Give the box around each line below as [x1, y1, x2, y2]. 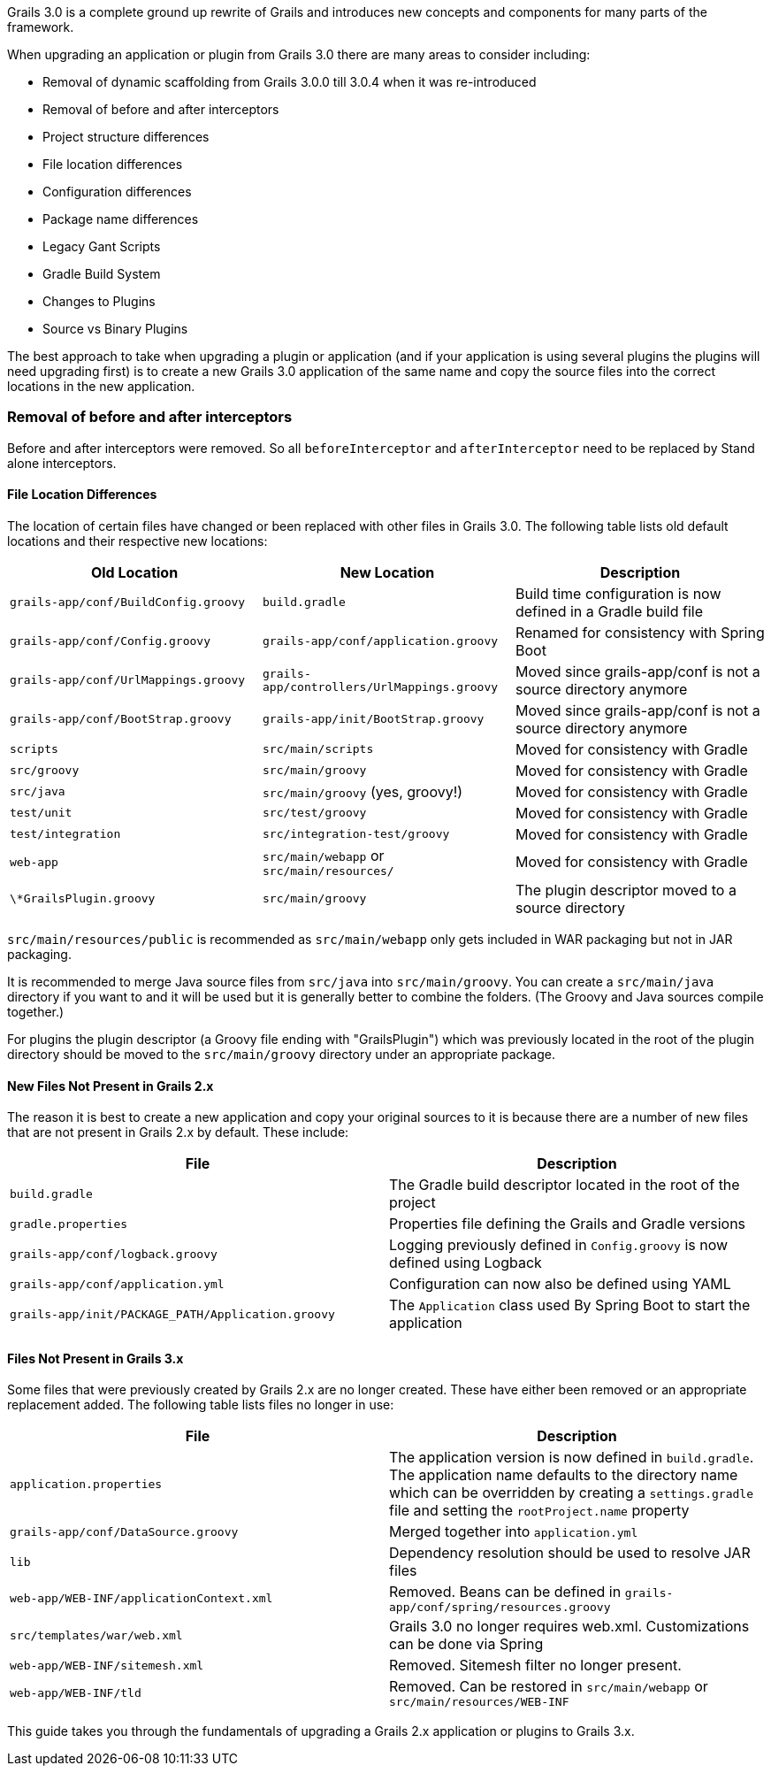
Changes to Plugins [42, 294, 156, 309]
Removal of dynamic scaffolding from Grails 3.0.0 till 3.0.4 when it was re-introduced [42, 74, 537, 89]
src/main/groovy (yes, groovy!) [262, 782, 463, 801]
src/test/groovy [262, 806, 367, 820]
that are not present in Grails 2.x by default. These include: [7, 1124, 349, 1140]
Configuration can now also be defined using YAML [389, 1275, 731, 1293]
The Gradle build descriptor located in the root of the [389, 1176, 740, 1194]
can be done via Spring [389, 1635, 544, 1654]
